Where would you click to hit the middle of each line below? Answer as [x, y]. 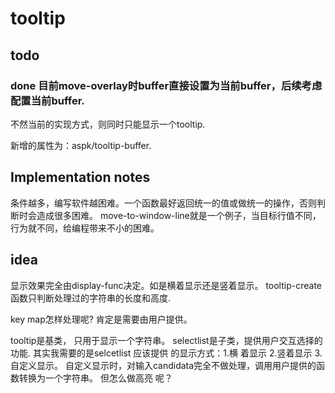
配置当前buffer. [47, 100]
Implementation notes [80, 177]
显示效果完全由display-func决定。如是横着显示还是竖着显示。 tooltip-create [166, 285]
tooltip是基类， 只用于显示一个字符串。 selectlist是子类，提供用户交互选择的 [166, 340]
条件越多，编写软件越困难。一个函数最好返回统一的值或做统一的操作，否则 [163, 203]
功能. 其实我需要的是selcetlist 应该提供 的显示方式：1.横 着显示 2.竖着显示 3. [166, 353]
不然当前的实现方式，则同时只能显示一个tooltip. [108, 124]
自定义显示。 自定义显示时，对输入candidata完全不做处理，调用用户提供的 [163, 365]
